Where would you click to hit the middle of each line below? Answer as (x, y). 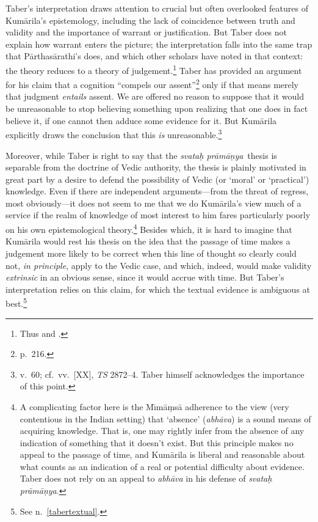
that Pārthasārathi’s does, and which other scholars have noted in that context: (154, 56)
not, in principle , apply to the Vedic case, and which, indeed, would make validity (159, 265)
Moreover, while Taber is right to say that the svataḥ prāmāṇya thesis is (141, 155)
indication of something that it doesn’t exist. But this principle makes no (157, 442)
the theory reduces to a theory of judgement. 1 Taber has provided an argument (154, 69)
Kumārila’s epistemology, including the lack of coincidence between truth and (150, 20)
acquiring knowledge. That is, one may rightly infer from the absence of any (162, 431)
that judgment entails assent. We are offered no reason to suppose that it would (155, 96)
